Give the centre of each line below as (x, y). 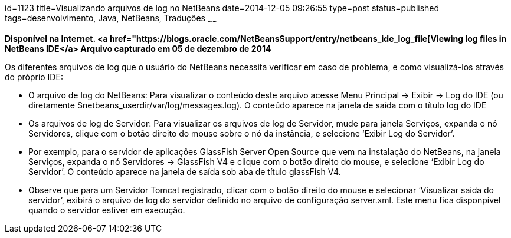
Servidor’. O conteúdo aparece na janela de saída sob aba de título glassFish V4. (185, 171)
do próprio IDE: (34, 77)
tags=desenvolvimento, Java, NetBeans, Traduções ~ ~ (111, 19)
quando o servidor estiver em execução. (107, 210)
